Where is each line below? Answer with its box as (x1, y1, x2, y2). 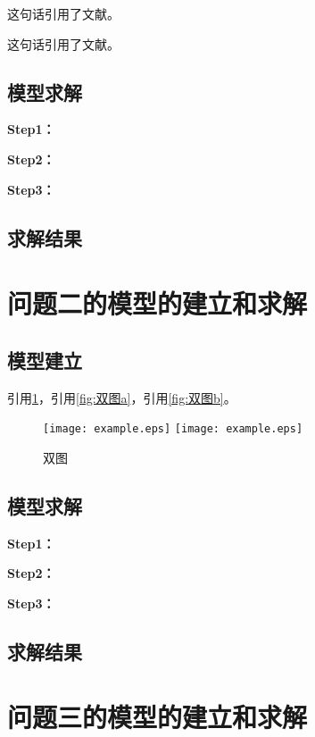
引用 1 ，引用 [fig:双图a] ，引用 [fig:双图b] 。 (7, 388, 236, 406)
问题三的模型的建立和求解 (7, 699, 308, 735)
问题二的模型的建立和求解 (7, 285, 308, 322)
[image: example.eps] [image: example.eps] (43, 423, 303, 436)
